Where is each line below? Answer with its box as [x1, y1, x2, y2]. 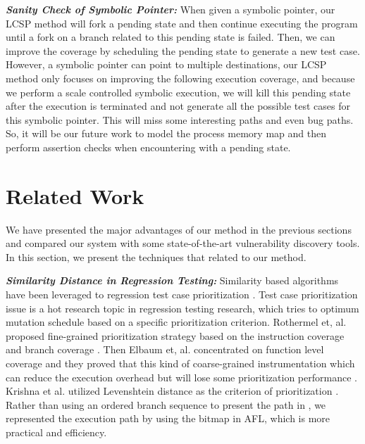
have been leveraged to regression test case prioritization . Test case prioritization [6, 287, 358, 302]
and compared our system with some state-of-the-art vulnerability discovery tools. [6, 236, 360, 250]
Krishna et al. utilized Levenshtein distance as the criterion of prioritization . [6, 383, 339, 398]
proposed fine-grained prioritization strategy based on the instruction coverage [6, 328, 345, 343]
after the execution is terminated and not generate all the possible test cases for [6, 99, 351, 113]
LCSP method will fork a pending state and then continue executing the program [6, 15, 358, 30]
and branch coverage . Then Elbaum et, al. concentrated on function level [6, 342, 324, 357]
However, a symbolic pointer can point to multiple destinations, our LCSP [6, 57, 327, 72]
